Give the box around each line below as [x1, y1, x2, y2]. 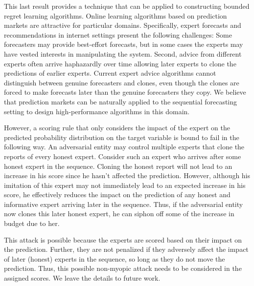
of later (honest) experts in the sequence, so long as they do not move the [4, 253, 225, 264]
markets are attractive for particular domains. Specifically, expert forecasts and [4, 20, 241, 30]
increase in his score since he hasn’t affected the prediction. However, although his [4, 170, 251, 181]
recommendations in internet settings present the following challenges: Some [4, 29, 232, 40]
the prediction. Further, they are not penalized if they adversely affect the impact [4, 244, 249, 254]
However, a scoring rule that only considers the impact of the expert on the [4, 123, 231, 133]
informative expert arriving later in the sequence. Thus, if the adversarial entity [4, 199, 243, 209]
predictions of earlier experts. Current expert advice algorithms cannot [4, 68, 216, 78]
